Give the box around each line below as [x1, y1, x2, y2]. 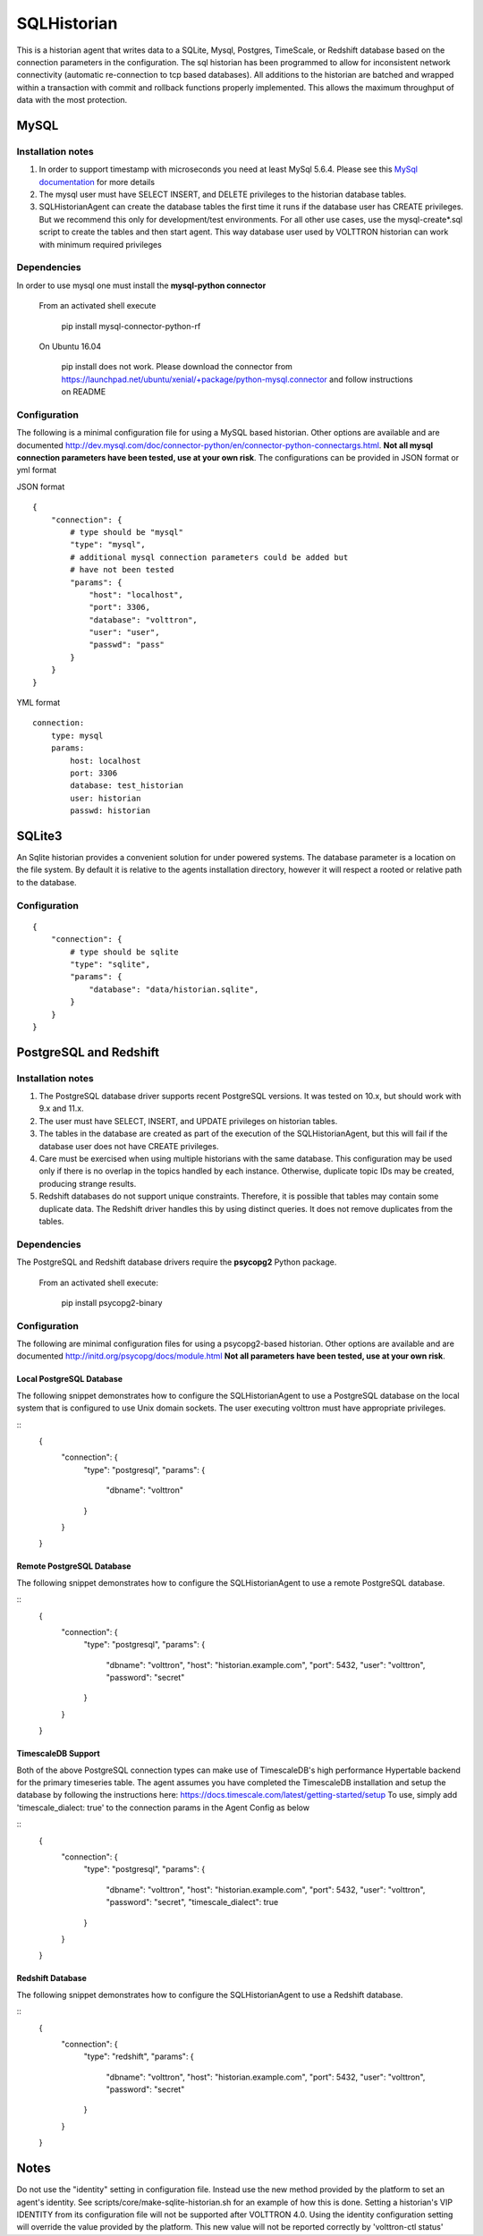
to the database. [16, 877, 77, 887]
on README [61, 386, 106, 397]
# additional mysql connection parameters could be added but [70, 552, 349, 563]
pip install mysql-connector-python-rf [61, 320, 201, 331]
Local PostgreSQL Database [16, 1374, 123, 1385]
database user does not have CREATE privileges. [38, 1140, 219, 1151]
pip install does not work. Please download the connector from [61, 361, 292, 372]
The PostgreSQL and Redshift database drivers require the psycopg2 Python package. [16, 1257, 337, 1267]
